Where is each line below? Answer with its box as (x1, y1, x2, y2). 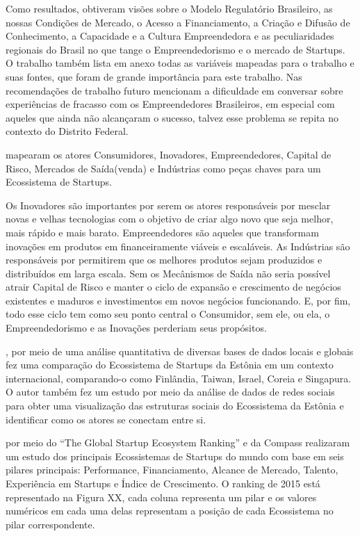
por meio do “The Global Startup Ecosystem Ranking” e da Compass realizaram (6, 435, 350, 450)
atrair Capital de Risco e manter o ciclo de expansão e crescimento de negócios (6, 279, 341, 294)
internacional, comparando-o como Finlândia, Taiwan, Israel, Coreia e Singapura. (6, 371, 352, 385)
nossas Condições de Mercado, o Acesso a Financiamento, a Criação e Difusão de (6, 15, 350, 29)
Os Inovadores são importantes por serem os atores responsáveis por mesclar (6, 197, 331, 212)
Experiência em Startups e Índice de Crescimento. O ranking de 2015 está (6, 476, 320, 490)
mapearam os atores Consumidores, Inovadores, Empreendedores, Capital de (6, 147, 332, 161)
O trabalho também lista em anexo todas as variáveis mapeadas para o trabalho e (6, 56, 354, 70)
